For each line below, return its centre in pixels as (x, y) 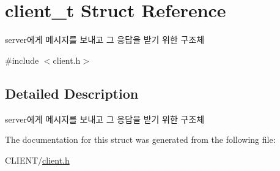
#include (22, 60)
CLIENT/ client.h (37, 160)
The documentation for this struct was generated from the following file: (140, 139)
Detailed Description (72, 93)
